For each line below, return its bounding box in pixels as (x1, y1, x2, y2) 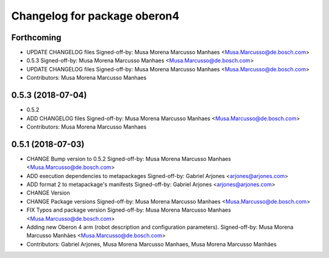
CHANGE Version (26, 189, 70, 196)
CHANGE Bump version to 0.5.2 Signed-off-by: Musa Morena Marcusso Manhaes (26, 155, 232, 162)
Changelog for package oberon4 (11, 9, 180, 23)
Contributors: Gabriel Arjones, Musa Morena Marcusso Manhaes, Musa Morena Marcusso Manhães (26, 240, 277, 248)
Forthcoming (11, 32, 62, 43)
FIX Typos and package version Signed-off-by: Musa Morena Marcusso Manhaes (26, 206, 232, 213)
